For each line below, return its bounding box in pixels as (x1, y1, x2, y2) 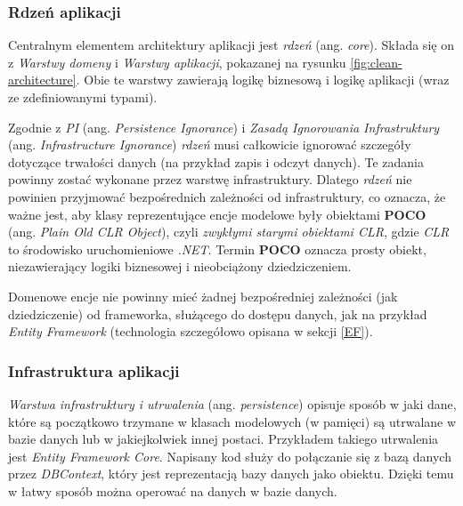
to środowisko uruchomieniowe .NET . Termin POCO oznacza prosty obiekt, (8, 239, 426, 258)
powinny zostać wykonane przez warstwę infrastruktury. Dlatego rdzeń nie (8, 170, 412, 189)
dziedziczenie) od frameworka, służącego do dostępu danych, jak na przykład (8, 304, 427, 323)
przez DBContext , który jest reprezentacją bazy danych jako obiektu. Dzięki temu (8, 464, 454, 483)
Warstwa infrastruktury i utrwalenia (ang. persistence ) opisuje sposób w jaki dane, (8, 394, 457, 413)
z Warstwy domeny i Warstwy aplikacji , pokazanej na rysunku (8, 52, 346, 71)
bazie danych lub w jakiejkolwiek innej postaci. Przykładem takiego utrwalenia (8, 430, 439, 448)
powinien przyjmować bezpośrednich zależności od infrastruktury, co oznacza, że (8, 187, 446, 205)
